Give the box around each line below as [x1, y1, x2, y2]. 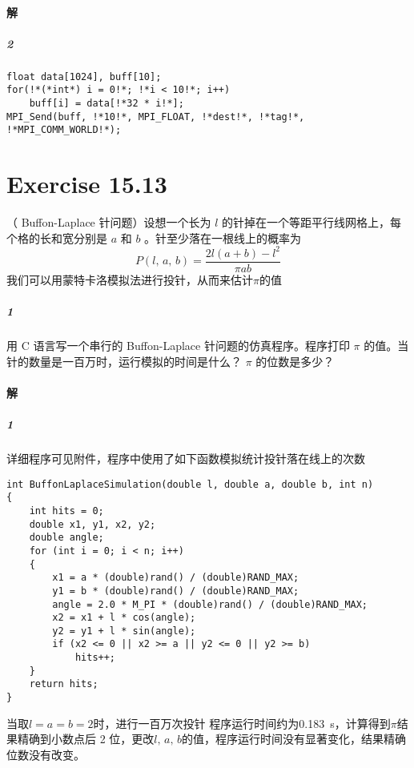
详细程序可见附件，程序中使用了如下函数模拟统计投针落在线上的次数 [6, 450, 365, 466]
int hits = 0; [29, 505, 104, 517]
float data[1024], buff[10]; [6, 70, 162, 82]
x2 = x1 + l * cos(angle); [52, 612, 196, 624]
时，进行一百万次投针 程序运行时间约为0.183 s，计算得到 [93, 714, 391, 731]
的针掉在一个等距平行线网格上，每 [222, 214, 402, 231]
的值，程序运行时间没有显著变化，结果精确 [182, 730, 407, 747]
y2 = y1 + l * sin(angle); [52, 625, 196, 637]
